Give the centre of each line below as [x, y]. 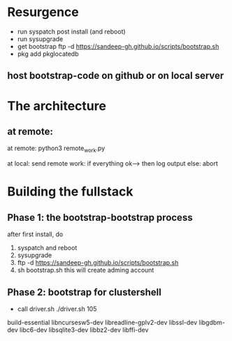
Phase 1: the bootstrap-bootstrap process [100, 217]
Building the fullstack [70, 192]
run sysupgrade [40, 38]
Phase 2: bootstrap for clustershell [85, 292]
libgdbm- [212, 322]
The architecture [57, 106]
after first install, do [35, 234]
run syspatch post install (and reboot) [71, 31]
